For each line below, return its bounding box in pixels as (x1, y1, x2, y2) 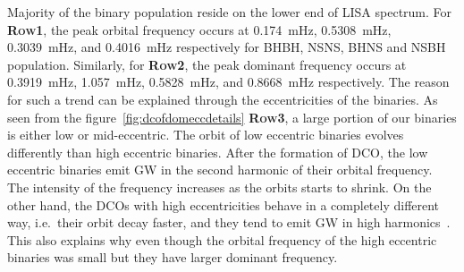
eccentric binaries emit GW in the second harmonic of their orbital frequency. (7, 160, 433, 179)
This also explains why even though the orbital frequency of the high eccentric (7, 230, 437, 249)
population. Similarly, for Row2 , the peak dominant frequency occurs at (7, 55, 407, 73)
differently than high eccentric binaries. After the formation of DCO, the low (7, 142, 428, 161)
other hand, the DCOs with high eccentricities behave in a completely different (7, 195, 440, 214)
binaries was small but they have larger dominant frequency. (7, 248, 338, 267)
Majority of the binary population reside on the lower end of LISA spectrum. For (7, 3, 452, 21)
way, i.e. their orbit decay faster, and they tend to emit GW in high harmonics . (7, 213, 451, 232)
